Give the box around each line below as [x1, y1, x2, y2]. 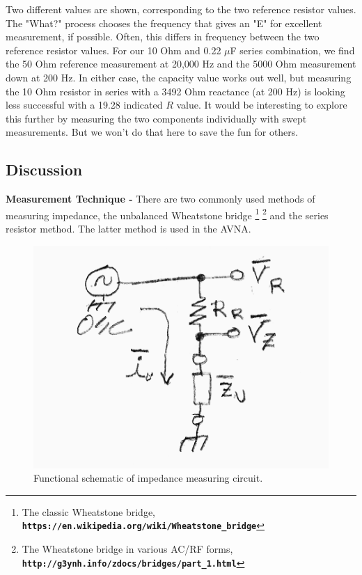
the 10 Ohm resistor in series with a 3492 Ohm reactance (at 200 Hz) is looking [6, 84, 345, 98]
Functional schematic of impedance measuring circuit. [33, 471, 263, 485]
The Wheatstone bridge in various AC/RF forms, [22, 542, 233, 556]
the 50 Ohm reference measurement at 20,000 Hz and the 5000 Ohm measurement [6, 56, 356, 71]
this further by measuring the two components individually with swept [6, 111, 307, 125]
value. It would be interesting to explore [176, 97, 347, 112]
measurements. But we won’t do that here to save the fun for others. [6, 125, 299, 139]
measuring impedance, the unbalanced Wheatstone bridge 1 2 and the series [6, 205, 329, 222]
